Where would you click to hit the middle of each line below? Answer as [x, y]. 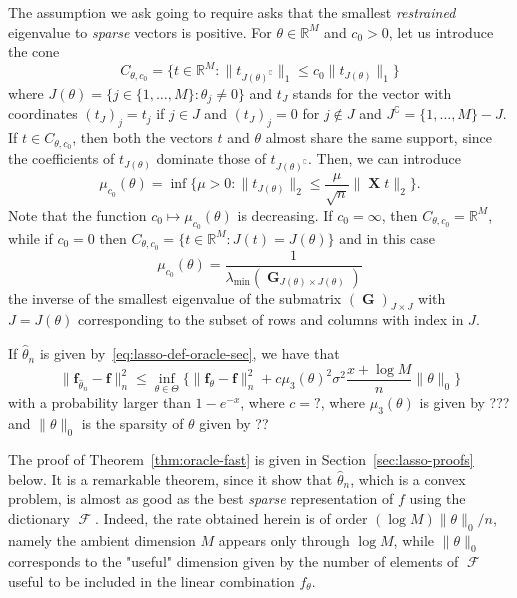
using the [437, 498]
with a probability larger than [99, 402]
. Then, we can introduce [384, 158]
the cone [34, 51]
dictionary [39, 517]
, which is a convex [408, 478]
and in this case [387, 237]
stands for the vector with [372, 93]
